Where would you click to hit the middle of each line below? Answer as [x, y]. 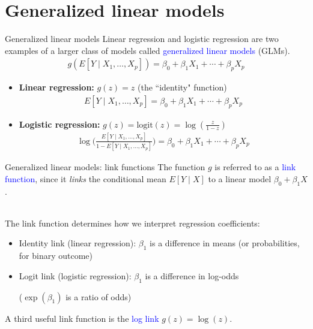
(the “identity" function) [182, 87]
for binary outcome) [56, 256]
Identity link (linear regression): [77, 243]
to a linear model [240, 178]
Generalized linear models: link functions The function [105, 167]
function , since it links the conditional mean [86, 178]
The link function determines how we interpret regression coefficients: [132, 223]
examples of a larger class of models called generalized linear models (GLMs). [147, 50]
